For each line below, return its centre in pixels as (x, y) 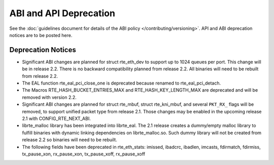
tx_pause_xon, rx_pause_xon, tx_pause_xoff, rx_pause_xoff (84, 154)
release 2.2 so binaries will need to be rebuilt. (70, 140)
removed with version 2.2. (49, 97)
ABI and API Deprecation (62, 13)
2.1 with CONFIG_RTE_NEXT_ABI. (56, 118)
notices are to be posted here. (41, 35)
